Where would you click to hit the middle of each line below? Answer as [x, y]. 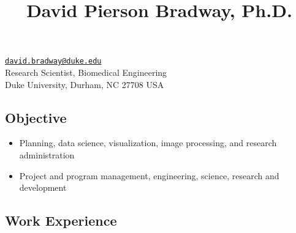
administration [47, 155]
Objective [36, 117]
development [43, 187]
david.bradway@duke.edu [53, 61]
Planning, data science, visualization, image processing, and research [148, 143]
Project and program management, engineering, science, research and [149, 175]
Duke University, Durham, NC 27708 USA [85, 84]
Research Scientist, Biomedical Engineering [86, 72]
